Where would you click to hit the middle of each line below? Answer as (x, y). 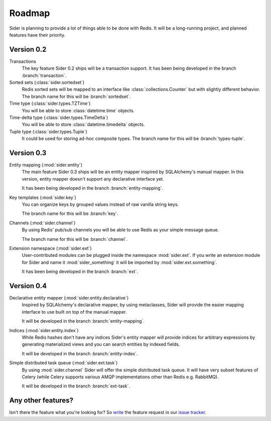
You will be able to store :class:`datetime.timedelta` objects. (83, 124)
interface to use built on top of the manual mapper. (74, 312)
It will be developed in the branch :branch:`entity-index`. (80, 353)
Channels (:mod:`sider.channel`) (42, 223)
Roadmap (30, 13)
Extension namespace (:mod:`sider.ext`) (51, 248)
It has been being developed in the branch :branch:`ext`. (80, 271)
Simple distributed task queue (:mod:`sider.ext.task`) (63, 363)
